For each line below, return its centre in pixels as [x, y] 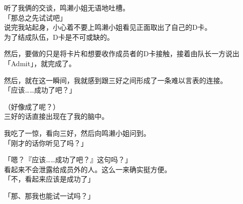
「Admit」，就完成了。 [40, 63]
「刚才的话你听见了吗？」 [46, 143]
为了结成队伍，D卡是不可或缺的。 [59, 37]
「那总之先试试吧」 [35, 17]
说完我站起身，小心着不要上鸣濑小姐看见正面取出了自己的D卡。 [108, 27]
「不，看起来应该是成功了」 [49, 179]
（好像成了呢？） [32, 106]
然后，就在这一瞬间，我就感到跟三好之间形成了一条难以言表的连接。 [116, 80]
